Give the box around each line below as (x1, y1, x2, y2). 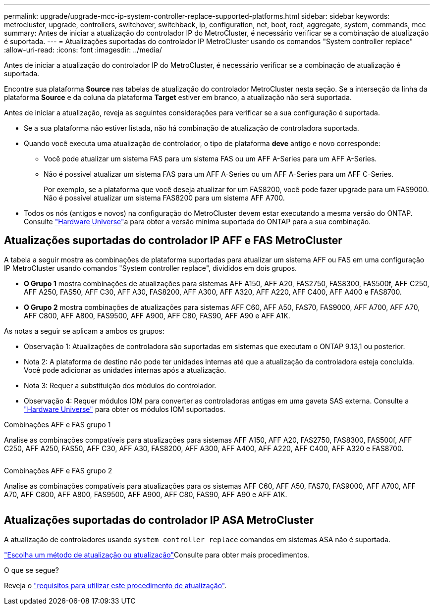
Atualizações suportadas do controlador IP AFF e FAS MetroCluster (4, 234, 342, 247)
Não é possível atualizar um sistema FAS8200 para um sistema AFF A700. (44, 194, 285, 202)
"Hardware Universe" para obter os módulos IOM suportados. (24, 405, 225, 413)
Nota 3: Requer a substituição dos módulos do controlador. (24, 381, 217, 390)
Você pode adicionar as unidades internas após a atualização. (24, 365, 226, 374)
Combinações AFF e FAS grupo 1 (4, 420, 111, 429)
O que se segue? (4, 565, 59, 574)
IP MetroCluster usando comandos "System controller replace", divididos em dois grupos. (4, 263, 297, 272)
